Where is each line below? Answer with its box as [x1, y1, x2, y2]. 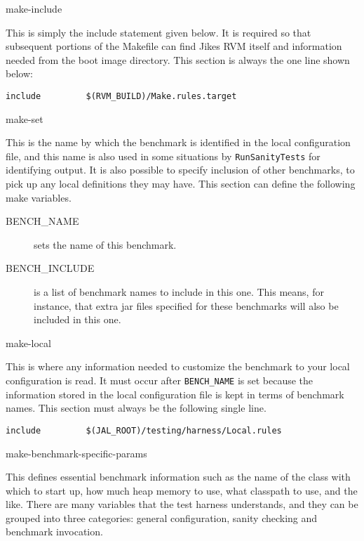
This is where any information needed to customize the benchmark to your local [6, 359, 350, 374]
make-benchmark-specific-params [6, 445, 147, 460]
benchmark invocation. [6, 524, 103, 539]
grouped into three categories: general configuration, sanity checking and [6, 510, 318, 525]
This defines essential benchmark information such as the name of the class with [6, 469, 351, 484]
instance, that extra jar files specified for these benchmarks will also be [34, 298, 339, 313]
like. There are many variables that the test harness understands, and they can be [6, 497, 358, 511]
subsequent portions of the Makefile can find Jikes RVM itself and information [6, 39, 342, 53]
